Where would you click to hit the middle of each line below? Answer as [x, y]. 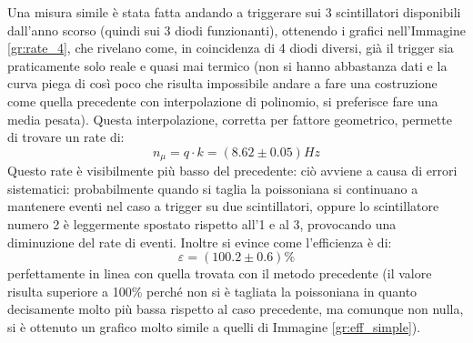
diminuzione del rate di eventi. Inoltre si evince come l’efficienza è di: [200, 242]
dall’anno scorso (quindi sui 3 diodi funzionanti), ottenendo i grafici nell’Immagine [236, 30]
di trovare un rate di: [66, 137]
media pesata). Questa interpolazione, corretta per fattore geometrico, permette [230, 119]
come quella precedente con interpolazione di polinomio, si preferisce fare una [223, 101]
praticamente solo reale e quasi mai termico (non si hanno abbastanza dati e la [227, 65]
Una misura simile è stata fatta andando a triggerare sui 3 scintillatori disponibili [234, 12]
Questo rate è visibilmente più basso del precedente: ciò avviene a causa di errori [232, 171]
